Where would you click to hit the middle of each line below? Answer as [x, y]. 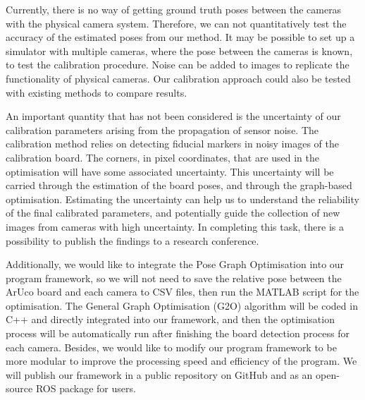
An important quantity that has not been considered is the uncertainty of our [173, 116]
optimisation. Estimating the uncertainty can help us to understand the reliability [182, 199]
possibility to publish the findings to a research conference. [132, 240]
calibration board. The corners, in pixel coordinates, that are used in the [163, 157]
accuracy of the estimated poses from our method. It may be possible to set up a [180, 37]
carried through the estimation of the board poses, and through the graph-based [179, 185]
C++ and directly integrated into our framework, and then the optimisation [170, 319]
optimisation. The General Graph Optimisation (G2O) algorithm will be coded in [182, 305]
